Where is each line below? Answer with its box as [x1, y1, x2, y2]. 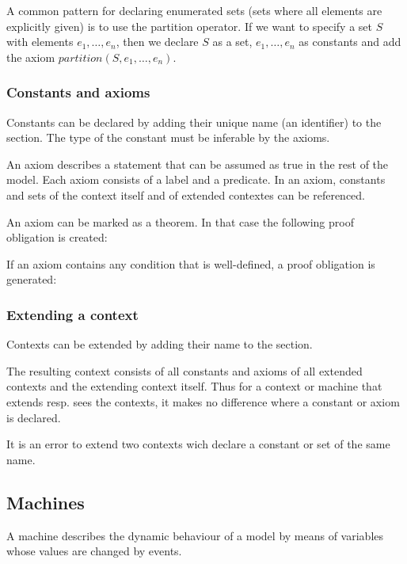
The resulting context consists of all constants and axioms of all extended [6, 362, 363, 379]
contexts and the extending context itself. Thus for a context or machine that [6, 378, 382, 394]
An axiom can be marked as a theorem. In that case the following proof [6, 213, 354, 230]
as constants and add [299, 33, 401, 50]
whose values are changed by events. [6, 543, 182, 559]
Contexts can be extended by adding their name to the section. [6, 336, 313, 352]
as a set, [212, 33, 253, 50]
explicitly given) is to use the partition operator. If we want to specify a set [6, 17, 373, 34]
